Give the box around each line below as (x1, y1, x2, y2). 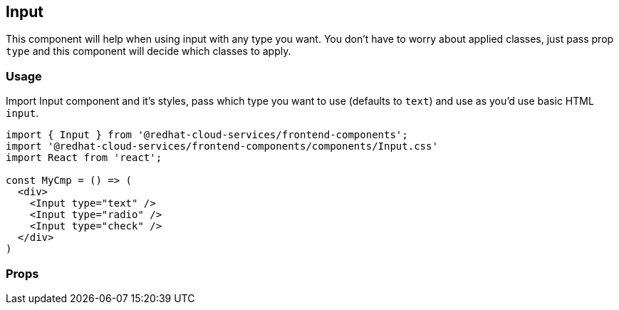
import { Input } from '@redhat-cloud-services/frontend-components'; (6, 129, 408, 141)
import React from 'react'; (6, 152, 162, 164)
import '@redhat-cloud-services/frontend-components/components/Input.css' (6, 140, 438, 153)
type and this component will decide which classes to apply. (6, 45, 291, 58)
